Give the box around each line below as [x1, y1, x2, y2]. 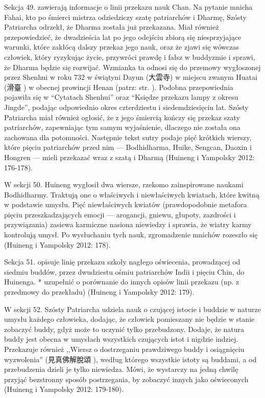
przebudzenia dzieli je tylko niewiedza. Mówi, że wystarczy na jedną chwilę [4, 364, 238, 374]
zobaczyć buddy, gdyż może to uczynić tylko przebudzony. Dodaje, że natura [4, 323, 245, 334]
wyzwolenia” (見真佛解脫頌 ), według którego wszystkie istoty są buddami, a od [4, 353, 257, 364]
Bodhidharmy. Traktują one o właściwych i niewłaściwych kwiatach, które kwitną [4, 189, 259, 200]
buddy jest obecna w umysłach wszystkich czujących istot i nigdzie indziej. [4, 334, 238, 344]
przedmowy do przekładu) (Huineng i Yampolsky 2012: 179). [4, 286, 195, 297]
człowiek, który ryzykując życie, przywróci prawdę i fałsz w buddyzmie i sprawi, [4, 51, 255, 62]
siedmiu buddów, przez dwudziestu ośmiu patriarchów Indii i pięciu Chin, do [4, 266, 245, 277]
